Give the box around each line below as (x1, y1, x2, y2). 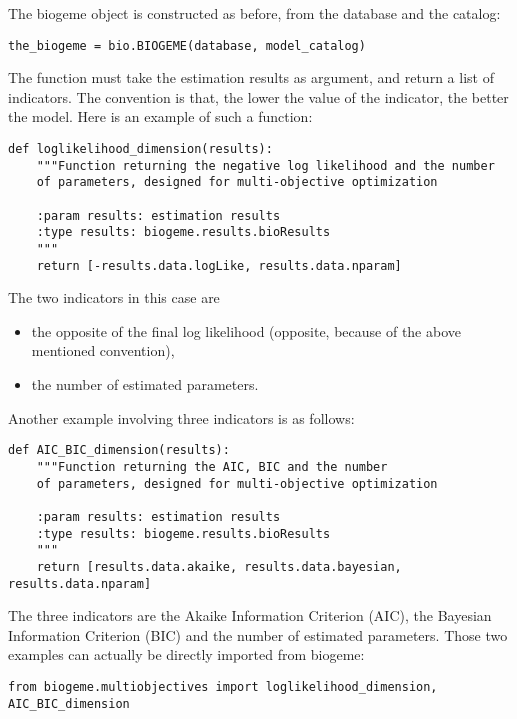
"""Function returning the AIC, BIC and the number (36, 459, 388, 474)
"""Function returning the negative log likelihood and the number (36, 158, 495, 173)
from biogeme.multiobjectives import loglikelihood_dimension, (8, 679, 438, 694)
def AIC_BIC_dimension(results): (8, 443, 230, 458)
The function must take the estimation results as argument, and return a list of (8, 67, 494, 88)
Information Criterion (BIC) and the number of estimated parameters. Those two (8, 624, 508, 645)
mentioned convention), (31, 340, 175, 361)
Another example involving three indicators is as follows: (8, 407, 355, 428)
